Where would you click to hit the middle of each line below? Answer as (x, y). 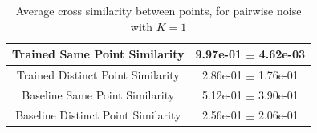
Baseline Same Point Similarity (98, 94)
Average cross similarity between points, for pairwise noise (158, 10)
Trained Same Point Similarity (98, 54)
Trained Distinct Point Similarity (98, 75)
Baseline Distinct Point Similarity (98, 114)
